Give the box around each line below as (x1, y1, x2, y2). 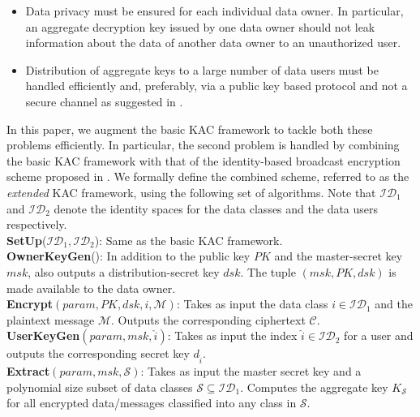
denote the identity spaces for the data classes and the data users (54, 200, 379, 217)
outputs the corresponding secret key (6, 345, 190, 362)
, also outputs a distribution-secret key (28, 263, 220, 280)
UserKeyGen (6, 327, 80, 344)
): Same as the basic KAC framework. (94, 231, 283, 248)
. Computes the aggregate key (240, 378, 388, 395)
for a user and (344, 327, 414, 344)
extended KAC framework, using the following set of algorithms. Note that (6, 183, 376, 200)
